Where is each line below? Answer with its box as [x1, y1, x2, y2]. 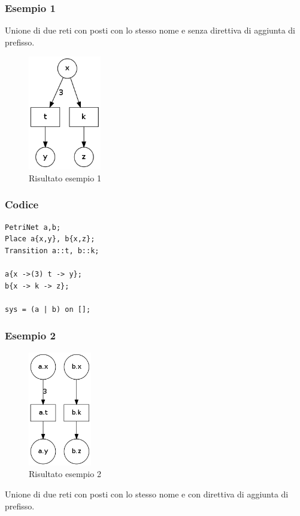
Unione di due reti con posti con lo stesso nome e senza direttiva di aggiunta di [5, 24, 295, 37]
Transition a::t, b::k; [5, 246, 99, 255]
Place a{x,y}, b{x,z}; [5, 235, 95, 244]
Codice [5, 197, 39, 212]
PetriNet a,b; [5, 223, 61, 232]
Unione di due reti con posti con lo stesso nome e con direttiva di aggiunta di [5, 487, 289, 500]
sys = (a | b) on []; [5, 305, 91, 314]
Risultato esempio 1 [29, 171, 101, 184]
